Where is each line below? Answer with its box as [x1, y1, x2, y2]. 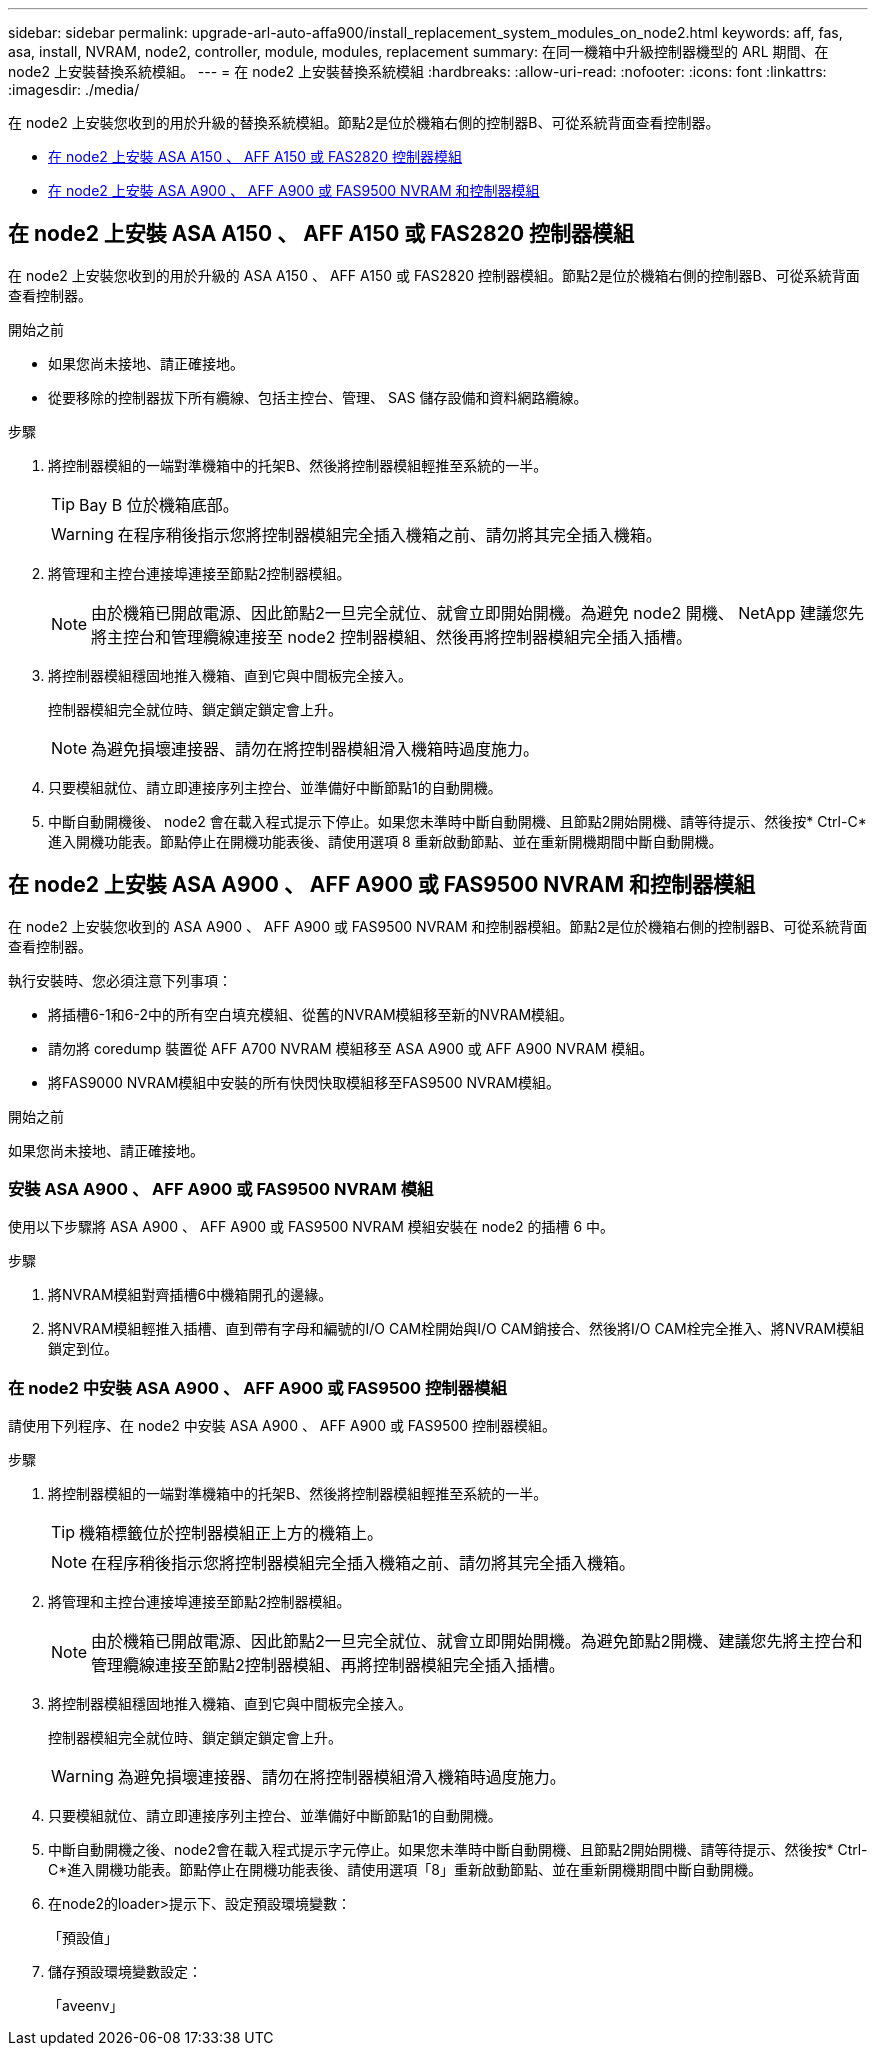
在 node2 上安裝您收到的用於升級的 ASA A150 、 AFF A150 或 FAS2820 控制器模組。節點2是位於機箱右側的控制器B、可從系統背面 [8, 266, 860, 284]
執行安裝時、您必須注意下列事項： [8, 971, 232, 989]
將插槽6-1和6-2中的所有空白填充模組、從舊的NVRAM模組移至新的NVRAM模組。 [48, 1005, 574, 1023]
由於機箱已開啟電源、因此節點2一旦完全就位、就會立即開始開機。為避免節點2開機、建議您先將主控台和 [91, 1631, 863, 1652]
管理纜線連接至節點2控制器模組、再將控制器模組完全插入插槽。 [91, 1655, 565, 1676]
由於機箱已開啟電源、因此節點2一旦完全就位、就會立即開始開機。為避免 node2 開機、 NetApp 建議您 [91, 602, 849, 623]
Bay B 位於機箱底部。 [79, 494, 239, 515]
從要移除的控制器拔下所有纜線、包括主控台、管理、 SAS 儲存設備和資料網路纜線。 [48, 388, 588, 406]
